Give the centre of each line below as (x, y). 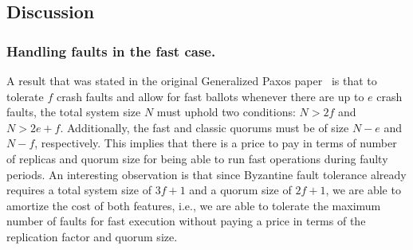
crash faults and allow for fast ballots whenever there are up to (210, 96)
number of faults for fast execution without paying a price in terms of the (186, 221)
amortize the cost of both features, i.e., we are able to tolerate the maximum (194, 205)
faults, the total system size (74, 112)
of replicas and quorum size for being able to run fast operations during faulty (197, 158)
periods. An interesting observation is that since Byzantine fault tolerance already (206, 174)
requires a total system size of (79, 190)
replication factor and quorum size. (92, 236)
